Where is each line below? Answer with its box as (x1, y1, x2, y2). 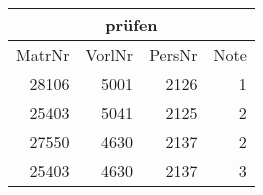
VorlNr (85, 43, 134, 66)
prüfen (105, 13, 158, 36)
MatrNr (16, 43, 70, 66)
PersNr (149, 43, 198, 66)
